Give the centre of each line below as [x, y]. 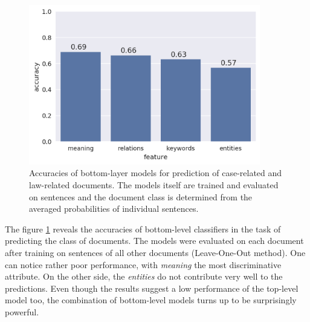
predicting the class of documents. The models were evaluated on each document [154, 241]
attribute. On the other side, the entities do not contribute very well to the [144, 276]
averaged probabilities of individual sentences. [114, 209]
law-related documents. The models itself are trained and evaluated [154, 185]
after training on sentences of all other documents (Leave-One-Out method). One [155, 252]
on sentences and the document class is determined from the [141, 196]
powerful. [22, 311]
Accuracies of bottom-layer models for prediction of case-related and [156, 173]
